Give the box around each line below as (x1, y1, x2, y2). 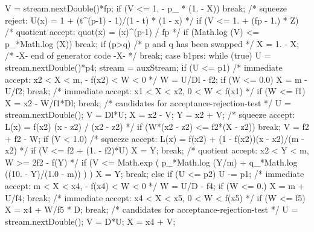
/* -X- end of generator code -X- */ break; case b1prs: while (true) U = (5, 49, 271, 62)
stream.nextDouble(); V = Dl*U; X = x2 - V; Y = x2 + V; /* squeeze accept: (5, 108, 295, 121)
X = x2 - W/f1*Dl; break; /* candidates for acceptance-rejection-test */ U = (5, 96, 291, 109)
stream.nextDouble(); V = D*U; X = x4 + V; (5, 214, 176, 227)
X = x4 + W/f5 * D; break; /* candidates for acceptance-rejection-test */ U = (5, 203, 298, 216)
